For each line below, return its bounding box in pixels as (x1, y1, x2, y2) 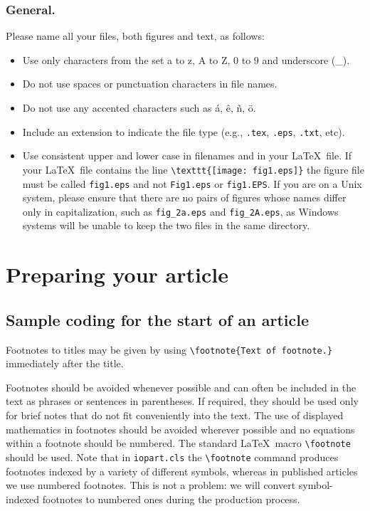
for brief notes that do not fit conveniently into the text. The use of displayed (6, 408, 344, 423)
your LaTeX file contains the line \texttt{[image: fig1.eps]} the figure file (22, 162, 364, 177)
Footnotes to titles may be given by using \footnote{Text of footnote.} (6, 342, 333, 357)
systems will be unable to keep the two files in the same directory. (22, 218, 310, 233)
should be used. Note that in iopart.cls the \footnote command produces (6, 449, 339, 464)
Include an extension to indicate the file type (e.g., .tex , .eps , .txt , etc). (22, 124, 345, 139)
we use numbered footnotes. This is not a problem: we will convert (6, 478, 296, 492)
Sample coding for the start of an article (6, 308, 310, 330)
